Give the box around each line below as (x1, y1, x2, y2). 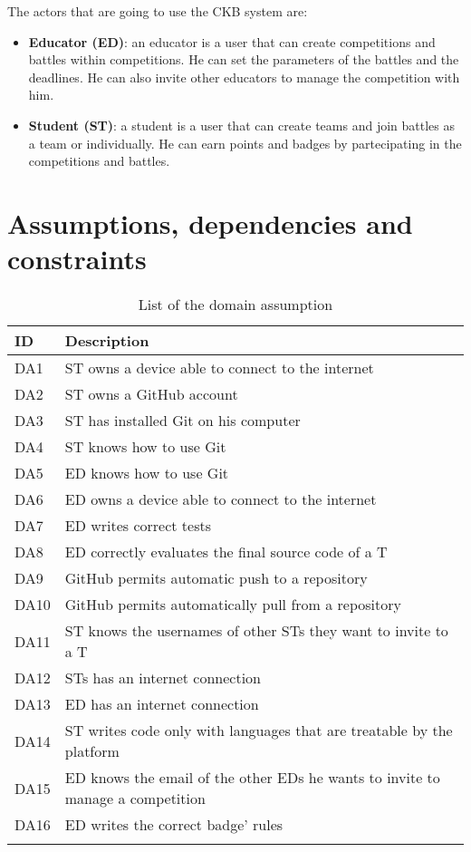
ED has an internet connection (64, 693, 259, 715)
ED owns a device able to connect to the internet (64, 489, 377, 510)
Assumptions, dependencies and (7, 204, 413, 241)
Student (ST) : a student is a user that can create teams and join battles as (28, 115, 455, 134)
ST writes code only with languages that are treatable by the (64, 720, 453, 741)
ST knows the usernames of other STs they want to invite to (64, 620, 448, 642)
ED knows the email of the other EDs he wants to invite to (64, 767, 440, 789)
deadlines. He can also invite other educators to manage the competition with (28, 67, 460, 86)
